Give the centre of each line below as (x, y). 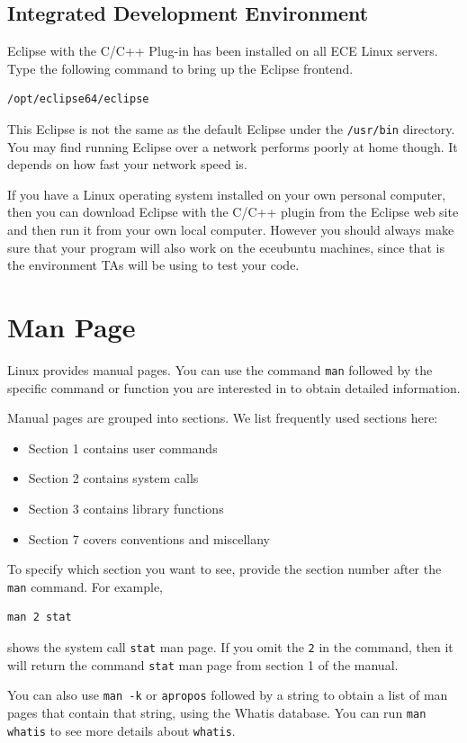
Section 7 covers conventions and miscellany (149, 538)
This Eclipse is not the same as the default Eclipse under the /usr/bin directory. (231, 128)
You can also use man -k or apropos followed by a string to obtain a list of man (228, 695)
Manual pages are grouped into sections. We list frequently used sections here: (223, 418)
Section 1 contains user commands (123, 448)
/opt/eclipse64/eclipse (78, 99)
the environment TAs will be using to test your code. (153, 265)
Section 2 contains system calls (113, 478)
